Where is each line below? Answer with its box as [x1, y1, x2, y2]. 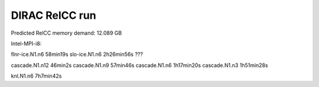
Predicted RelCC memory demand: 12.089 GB [11, 29, 122, 36]
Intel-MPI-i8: [11, 40, 42, 47]
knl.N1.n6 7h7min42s [11, 72, 62, 79]
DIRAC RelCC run [11, 9, 97, 22]
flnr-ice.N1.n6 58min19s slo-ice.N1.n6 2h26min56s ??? [11, 51, 143, 58]
